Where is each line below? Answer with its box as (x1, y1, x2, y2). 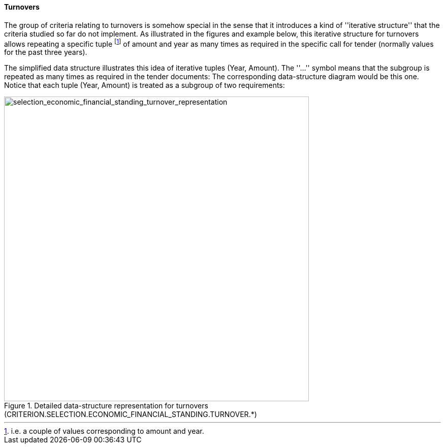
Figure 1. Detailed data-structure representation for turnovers (4, 401, 208, 410)
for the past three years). (4, 48, 87, 57)
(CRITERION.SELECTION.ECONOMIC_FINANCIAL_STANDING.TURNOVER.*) (4, 410, 257, 419)
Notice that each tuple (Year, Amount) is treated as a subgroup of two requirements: (4, 81, 285, 90)
